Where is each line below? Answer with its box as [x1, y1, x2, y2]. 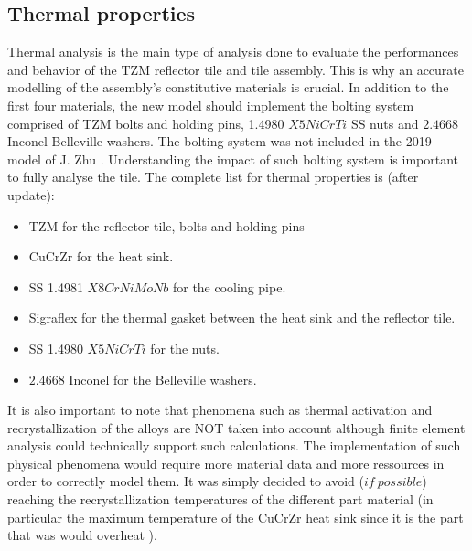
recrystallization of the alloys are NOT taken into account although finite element [7, 418, 466, 437]
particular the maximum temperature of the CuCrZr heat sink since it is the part [7, 507, 464, 526]
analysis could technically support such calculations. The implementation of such [7, 436, 461, 455]
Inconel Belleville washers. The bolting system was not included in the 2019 [7, 132, 432, 151]
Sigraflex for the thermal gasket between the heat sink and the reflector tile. [28, 308, 456, 327]
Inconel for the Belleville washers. [69, 369, 257, 388]
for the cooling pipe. [172, 277, 286, 296]
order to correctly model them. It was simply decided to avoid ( [7, 472, 364, 491]
